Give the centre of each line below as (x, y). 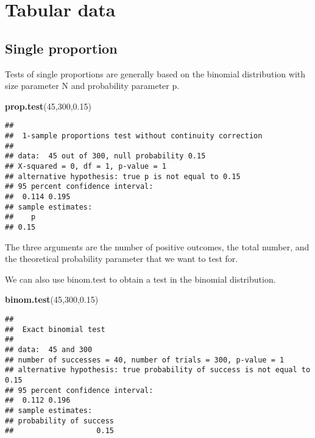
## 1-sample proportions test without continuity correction (134, 136)
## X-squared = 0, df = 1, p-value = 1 (86, 166)
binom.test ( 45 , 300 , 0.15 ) (52, 299)
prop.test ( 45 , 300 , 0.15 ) (48, 106)
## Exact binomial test (55, 329)
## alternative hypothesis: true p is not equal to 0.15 (123, 176)
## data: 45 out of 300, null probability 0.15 (105, 156)
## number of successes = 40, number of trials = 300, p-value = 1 (145, 360)
